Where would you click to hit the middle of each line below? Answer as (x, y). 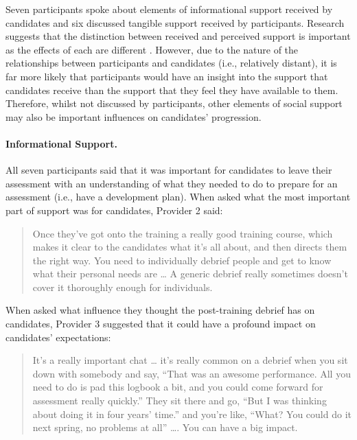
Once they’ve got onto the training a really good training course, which (183, 233)
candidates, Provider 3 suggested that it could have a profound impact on (161, 324)
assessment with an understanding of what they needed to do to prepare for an (172, 183)
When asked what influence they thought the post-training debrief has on (160, 310)
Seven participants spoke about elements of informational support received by (169, 9)
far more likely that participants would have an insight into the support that (167, 76)
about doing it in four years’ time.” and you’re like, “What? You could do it (192, 414)
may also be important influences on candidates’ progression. (134, 116)
